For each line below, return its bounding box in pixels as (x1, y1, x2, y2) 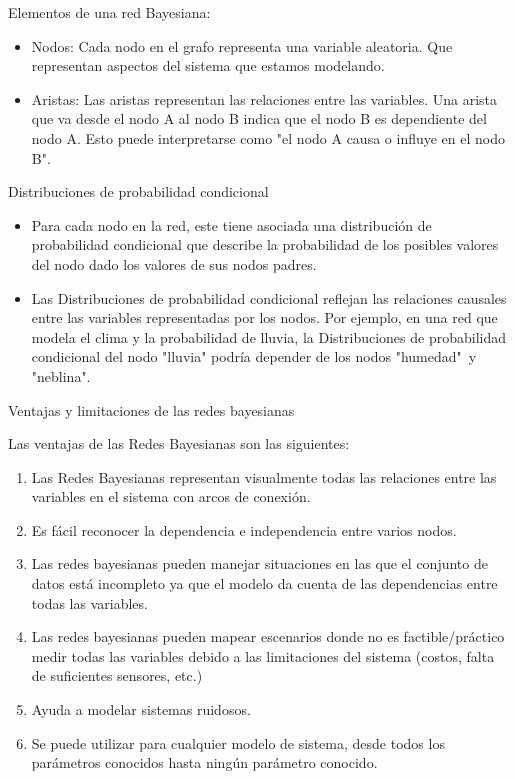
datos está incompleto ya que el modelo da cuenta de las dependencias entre (31, 573, 498, 594)
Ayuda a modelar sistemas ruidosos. (31, 699, 251, 720)
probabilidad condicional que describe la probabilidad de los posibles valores (31, 234, 499, 255)
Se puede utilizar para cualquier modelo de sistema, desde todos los (31, 732, 445, 753)
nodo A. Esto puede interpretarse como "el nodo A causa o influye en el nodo (31, 127, 506, 148)
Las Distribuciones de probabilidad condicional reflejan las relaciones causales (31, 287, 507, 308)
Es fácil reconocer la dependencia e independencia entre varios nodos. (31, 519, 457, 540)
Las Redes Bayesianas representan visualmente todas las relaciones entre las (31, 466, 497, 487)
